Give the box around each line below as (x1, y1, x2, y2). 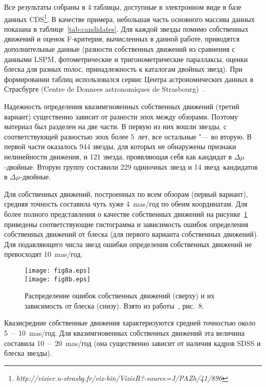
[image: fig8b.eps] (25, 275, 91, 283)
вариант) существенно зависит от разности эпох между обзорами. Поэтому (4, 111, 238, 121)
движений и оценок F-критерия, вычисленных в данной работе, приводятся (4, 33, 240, 44)
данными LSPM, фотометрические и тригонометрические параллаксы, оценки (4, 53, 248, 64)
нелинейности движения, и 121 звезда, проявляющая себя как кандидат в (4, 151, 232, 161)
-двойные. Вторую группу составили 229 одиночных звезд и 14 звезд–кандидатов (4, 161, 258, 172)
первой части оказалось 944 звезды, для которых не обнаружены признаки (4, 141, 236, 152)
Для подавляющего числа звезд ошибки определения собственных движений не (4, 238, 252, 249)
